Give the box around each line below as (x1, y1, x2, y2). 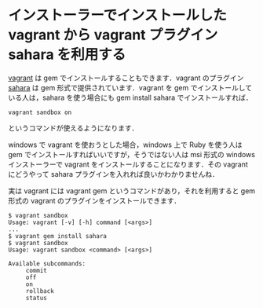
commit (25, 266, 47, 274)
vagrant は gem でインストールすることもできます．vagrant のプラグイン (8, 73, 244, 82)
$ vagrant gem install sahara (8, 232, 108, 240)
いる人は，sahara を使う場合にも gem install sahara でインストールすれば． (8, 93, 253, 102)
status (25, 294, 47, 302)
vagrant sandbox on (8, 108, 72, 116)
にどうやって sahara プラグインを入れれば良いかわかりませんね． (8, 169, 220, 178)
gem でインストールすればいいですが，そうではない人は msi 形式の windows (8, 149, 255, 159)
